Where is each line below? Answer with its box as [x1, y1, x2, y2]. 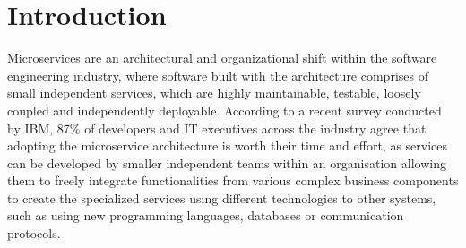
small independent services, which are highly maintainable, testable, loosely [7, 83, 421, 102]
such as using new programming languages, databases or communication [7, 206, 404, 225]
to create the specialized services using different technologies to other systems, [7, 188, 436, 207]
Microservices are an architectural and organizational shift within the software [7, 48, 437, 67]
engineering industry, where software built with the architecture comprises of [7, 65, 428, 84]
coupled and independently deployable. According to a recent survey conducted [7, 100, 442, 119]
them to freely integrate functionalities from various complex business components [7, 171, 459, 190]
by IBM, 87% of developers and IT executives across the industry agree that [7, 118, 427, 137]
